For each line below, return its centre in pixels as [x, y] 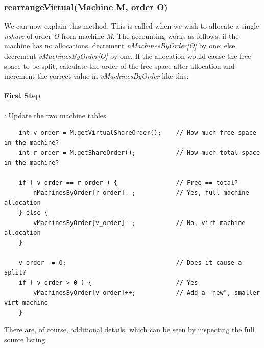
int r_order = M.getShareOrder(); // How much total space [139, 153]
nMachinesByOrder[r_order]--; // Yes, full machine [141, 193]
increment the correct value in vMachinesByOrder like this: [97, 76]
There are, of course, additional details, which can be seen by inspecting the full [129, 329]
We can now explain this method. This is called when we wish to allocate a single [132, 26]
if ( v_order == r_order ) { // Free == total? [128, 183]
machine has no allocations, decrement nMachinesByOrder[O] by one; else [120, 46]
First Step [22, 96]
